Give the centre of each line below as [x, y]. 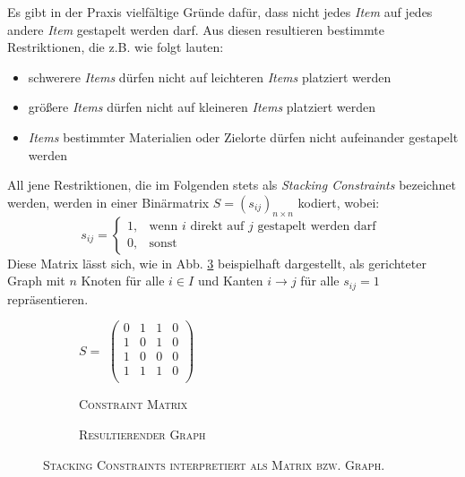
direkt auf [217, 227]
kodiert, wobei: [339, 202]
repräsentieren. [48, 298]
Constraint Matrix [133, 404]
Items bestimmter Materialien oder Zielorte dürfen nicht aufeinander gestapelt [243, 136]
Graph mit [36, 281]
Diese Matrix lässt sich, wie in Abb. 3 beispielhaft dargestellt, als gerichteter [217, 263]
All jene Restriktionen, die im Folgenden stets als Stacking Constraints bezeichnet [232, 185]
